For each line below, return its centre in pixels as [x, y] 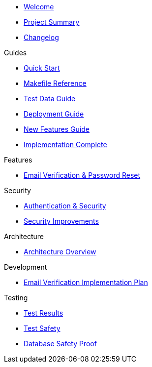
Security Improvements [61, 221]
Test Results [44, 313]
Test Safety [42, 328]
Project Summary [52, 22]
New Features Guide [57, 129]
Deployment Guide [54, 114]
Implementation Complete [65, 144]
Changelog [41, 37]
